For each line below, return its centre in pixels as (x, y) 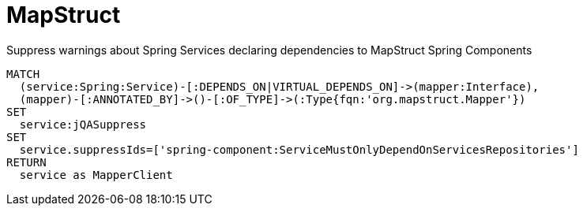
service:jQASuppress (83, 124)
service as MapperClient (96, 175)
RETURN (26, 162)
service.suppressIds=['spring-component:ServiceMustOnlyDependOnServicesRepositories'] (299, 149)
